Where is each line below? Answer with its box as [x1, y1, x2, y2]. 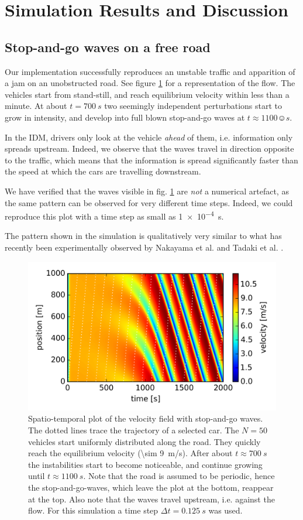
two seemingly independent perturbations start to [104, 100, 282, 112]
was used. [208, 504, 243, 516]
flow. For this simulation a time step [28, 504, 159, 516]
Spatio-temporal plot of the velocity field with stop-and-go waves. [28, 412, 263, 425]
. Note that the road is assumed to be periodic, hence [83, 470, 275, 482]
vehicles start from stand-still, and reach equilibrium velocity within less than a [5, 88, 290, 100]
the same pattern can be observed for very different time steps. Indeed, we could [5, 196, 293, 208]
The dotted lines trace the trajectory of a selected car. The [28, 423, 239, 436]
